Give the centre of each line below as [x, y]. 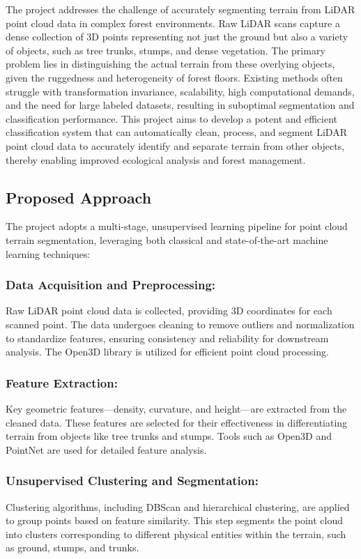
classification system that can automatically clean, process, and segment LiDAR [176, 132]
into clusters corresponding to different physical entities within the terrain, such [176, 534]
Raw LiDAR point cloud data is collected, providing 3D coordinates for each [169, 311]
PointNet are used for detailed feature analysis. [106, 449]
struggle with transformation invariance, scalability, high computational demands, [180, 91]
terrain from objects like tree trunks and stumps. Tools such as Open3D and [169, 436]
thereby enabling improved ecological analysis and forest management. [156, 159]
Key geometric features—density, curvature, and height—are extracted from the [176, 408]
